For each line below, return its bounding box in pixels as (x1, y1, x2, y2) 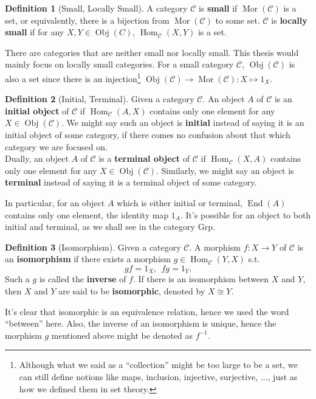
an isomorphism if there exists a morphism (5, 252, 171, 265)
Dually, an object (5, 152, 69, 165)
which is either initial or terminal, (117, 196, 242, 209)
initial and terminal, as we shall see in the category (5, 220, 195, 233)
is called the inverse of (39, 272, 126, 285)
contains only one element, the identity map (5, 208, 169, 221)
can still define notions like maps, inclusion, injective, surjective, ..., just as (19, 370, 298, 383)
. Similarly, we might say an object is (156, 164, 294, 176)
